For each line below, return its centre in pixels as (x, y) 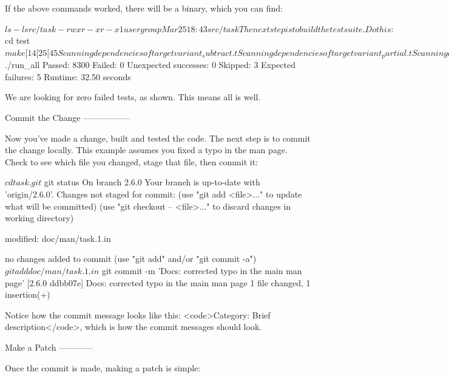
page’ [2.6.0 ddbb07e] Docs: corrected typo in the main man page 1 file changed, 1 (158, 282)
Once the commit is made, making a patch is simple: (103, 367)
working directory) (39, 218)
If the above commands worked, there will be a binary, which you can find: (144, 8)
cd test (18, 40)
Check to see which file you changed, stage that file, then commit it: (131, 161)
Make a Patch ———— (49, 347)
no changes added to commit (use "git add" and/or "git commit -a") (131, 259)
